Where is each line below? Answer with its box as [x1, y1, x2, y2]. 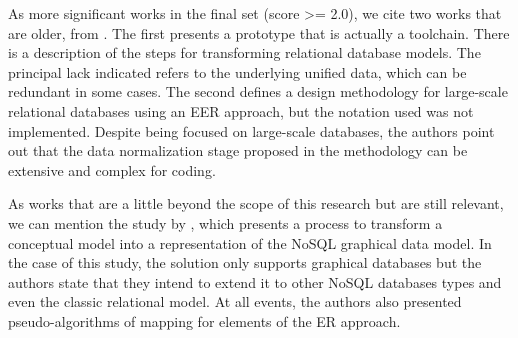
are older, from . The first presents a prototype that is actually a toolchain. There [8, 22, 510, 43]
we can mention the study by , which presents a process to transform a [8, 212, 443, 233]
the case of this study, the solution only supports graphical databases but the [8, 252, 482, 273]
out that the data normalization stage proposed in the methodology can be [8, 140, 468, 161]
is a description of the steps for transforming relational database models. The [8, 42, 481, 63]
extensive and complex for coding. [8, 159, 216, 180]
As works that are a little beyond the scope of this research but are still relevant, [8, 193, 504, 214]
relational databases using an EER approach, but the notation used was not [8, 100, 474, 121]
